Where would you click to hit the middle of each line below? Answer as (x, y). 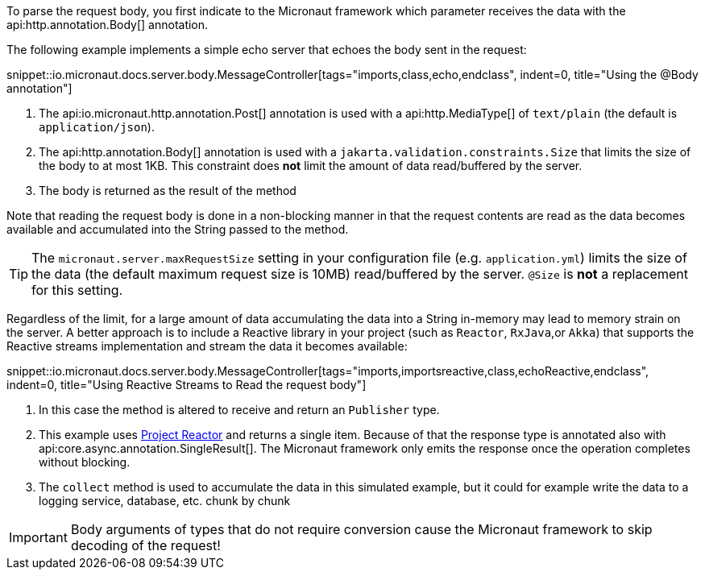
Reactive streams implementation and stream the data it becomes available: (207, 346)
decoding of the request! (145, 545)
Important (38, 537)
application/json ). (97, 127)
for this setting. (77, 290)
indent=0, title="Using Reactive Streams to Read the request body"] (187, 385)
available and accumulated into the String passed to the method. (178, 229)
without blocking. (85, 462)
